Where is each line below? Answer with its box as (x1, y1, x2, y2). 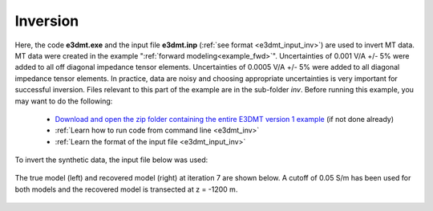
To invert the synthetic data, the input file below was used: (14, 155, 208, 164)
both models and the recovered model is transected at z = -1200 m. (14, 185, 238, 194)
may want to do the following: (14, 96, 113, 106)
